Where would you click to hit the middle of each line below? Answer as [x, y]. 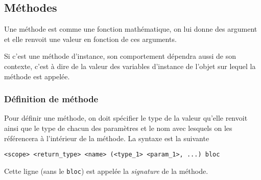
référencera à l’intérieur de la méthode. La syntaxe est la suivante [107, 138]
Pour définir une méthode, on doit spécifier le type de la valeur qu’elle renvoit [126, 118]
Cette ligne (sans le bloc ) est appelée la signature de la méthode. [106, 171]
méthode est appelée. [37, 76]
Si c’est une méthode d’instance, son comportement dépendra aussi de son [120, 56]
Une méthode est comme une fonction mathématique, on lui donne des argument [131, 29]
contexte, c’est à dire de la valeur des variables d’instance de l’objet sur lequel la [130, 66]
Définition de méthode [51, 99]
